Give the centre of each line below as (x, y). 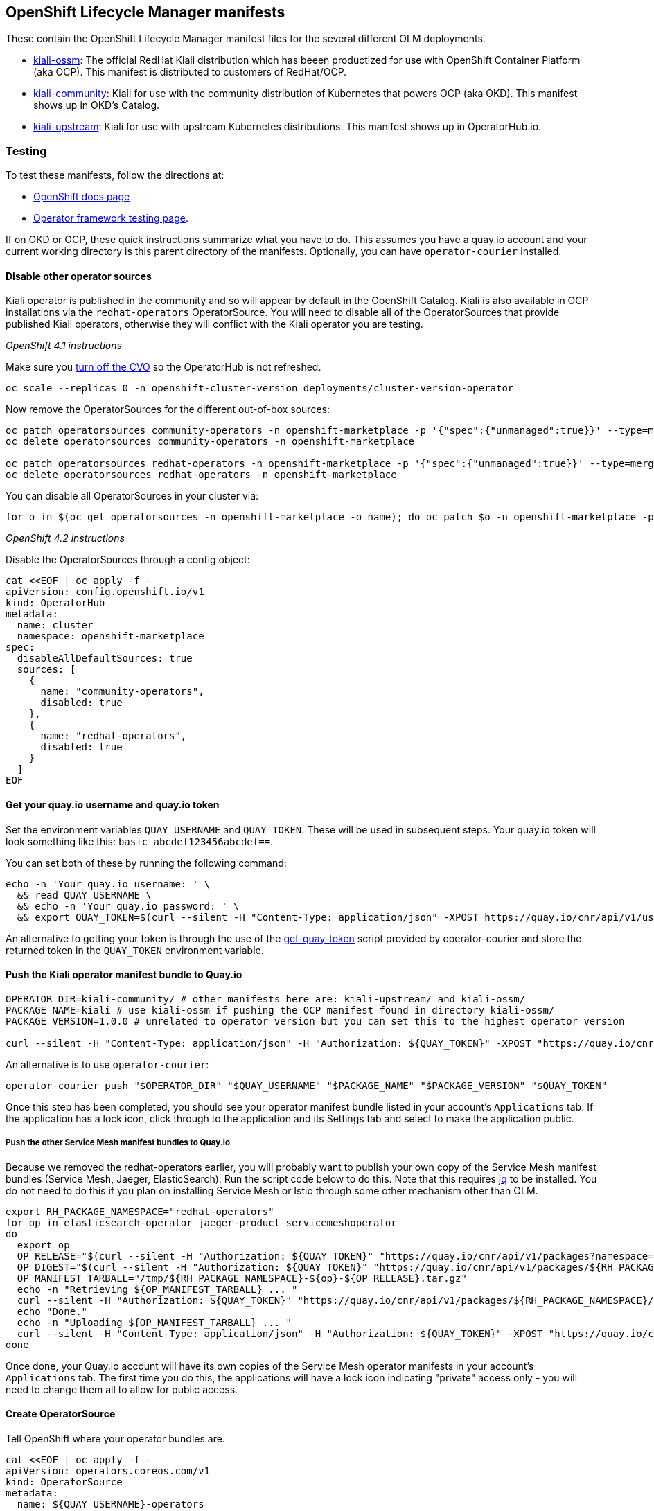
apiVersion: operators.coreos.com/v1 (108, 1470)
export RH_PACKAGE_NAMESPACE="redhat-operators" (140, 1211)
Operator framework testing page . (111, 218)
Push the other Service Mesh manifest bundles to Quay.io (118, 1143)
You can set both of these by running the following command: (146, 863)
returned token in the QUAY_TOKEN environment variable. (135, 950)
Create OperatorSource (61, 1414)
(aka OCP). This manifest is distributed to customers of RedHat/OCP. (190, 72)
